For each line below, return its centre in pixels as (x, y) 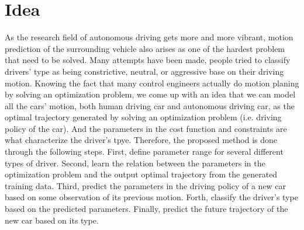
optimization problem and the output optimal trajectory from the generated (141, 174)
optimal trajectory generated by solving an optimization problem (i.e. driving (143, 117)
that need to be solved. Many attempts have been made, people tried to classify (148, 60)
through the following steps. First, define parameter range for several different (144, 151)
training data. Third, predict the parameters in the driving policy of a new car (146, 185)
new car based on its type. (52, 220)
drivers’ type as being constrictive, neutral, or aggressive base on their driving (144, 71)
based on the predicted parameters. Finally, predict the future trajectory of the (146, 209)
